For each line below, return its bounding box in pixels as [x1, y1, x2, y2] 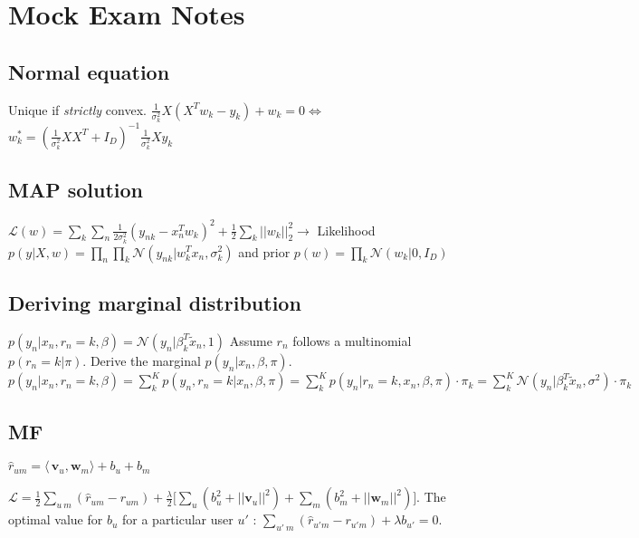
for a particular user [122, 510, 234, 529]
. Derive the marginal [82, 351, 201, 370]
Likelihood [317, 220, 376, 239]
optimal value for [8, 510, 103, 529]
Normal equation [8, 57, 170, 85]
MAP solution [8, 176, 144, 204]
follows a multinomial [292, 331, 412, 350]
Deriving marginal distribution [8, 288, 301, 316]
